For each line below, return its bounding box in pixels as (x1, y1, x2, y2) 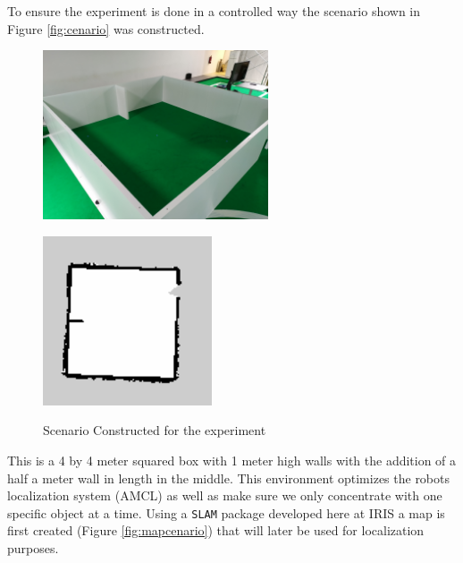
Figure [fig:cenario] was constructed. (7, 19, 205, 38)
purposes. (7, 538, 59, 557)
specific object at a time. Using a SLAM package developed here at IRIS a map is (7, 503, 445, 522)
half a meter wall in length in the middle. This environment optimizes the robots (7, 468, 450, 487)
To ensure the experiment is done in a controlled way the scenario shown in (7, 2, 421, 20)
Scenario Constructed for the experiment (43, 421, 266, 439)
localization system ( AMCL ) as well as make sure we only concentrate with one (7, 486, 442, 505)
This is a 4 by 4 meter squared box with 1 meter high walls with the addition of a (7, 450, 457, 469)
